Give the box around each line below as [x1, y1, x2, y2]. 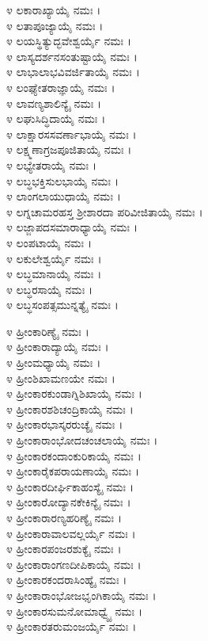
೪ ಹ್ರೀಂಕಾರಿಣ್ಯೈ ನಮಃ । [6, 322, 89, 339]
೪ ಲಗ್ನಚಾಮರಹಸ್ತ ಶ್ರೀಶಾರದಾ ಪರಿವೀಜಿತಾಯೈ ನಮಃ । [6, 203, 203, 219]
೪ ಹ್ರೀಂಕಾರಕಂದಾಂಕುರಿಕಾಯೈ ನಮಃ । [6, 447, 142, 464]
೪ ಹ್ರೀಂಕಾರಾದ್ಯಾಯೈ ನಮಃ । [6, 338, 109, 355]
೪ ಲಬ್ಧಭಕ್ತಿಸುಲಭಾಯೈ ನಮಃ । [6, 172, 119, 189]
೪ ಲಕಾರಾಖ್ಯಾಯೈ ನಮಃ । [6, 2, 101, 17]
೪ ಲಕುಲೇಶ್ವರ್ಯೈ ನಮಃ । [6, 250, 102, 266]
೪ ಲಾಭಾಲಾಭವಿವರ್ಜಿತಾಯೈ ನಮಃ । [6, 63, 140, 80]
